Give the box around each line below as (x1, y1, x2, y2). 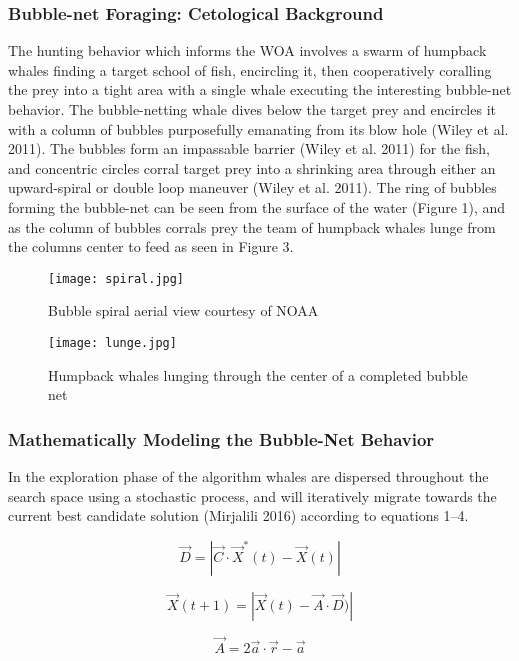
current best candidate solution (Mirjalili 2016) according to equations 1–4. (8, 505, 469, 526)
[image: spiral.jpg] (48, 271, 185, 286)
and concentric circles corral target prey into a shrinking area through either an (8, 157, 496, 178)
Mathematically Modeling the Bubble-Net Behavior (8, 426, 435, 451)
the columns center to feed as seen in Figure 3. (8, 236, 294, 257)
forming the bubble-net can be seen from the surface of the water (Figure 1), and (8, 196, 506, 217)
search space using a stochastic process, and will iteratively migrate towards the (8, 485, 497, 506)
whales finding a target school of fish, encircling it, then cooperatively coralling (8, 59, 492, 80)
